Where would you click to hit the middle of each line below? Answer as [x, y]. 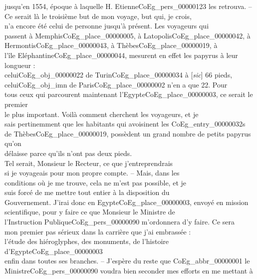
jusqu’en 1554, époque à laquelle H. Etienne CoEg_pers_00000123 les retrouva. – [128, 6]
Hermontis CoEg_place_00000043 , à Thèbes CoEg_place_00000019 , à [111, 45]
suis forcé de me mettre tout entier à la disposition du [87, 192]
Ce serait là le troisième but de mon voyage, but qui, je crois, [98, 16]
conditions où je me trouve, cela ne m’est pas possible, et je [95, 182]
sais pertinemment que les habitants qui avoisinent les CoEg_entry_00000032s [125, 124]
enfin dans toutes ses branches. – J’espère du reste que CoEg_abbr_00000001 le [127, 261]
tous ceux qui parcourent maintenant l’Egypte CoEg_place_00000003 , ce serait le [129, 94]
